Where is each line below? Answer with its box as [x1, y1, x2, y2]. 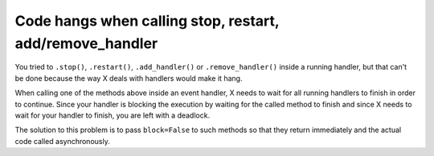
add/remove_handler [14, 34, 158, 52]
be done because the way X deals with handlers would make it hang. [14, 73, 243, 83]
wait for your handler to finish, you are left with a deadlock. [14, 110, 211, 120]
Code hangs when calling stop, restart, [14, 12, 280, 30]
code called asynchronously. [14, 136, 110, 146]
